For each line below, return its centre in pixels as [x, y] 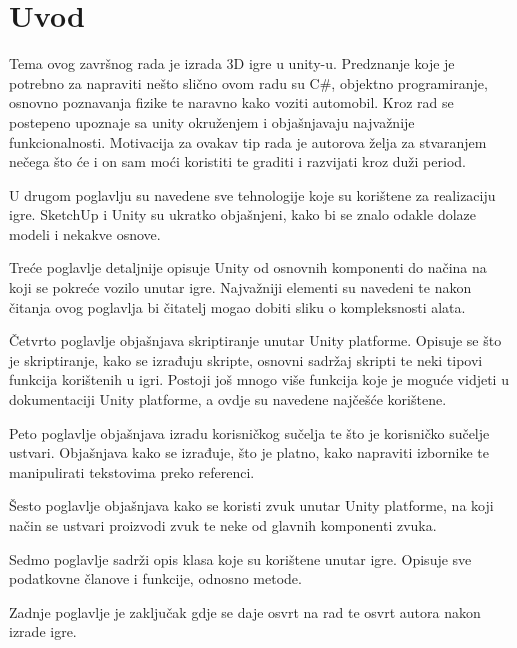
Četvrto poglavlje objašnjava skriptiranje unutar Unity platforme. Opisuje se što [255, 340]
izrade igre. [43, 631]
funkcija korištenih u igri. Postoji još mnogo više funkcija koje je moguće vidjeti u [259, 379]
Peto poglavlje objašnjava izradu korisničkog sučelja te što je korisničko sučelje [249, 432]
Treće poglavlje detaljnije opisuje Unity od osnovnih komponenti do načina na [248, 267]
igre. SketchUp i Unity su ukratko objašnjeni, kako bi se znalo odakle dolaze [242, 214]
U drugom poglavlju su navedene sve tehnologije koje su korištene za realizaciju [252, 194]
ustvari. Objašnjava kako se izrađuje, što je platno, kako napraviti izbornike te [249, 452]
